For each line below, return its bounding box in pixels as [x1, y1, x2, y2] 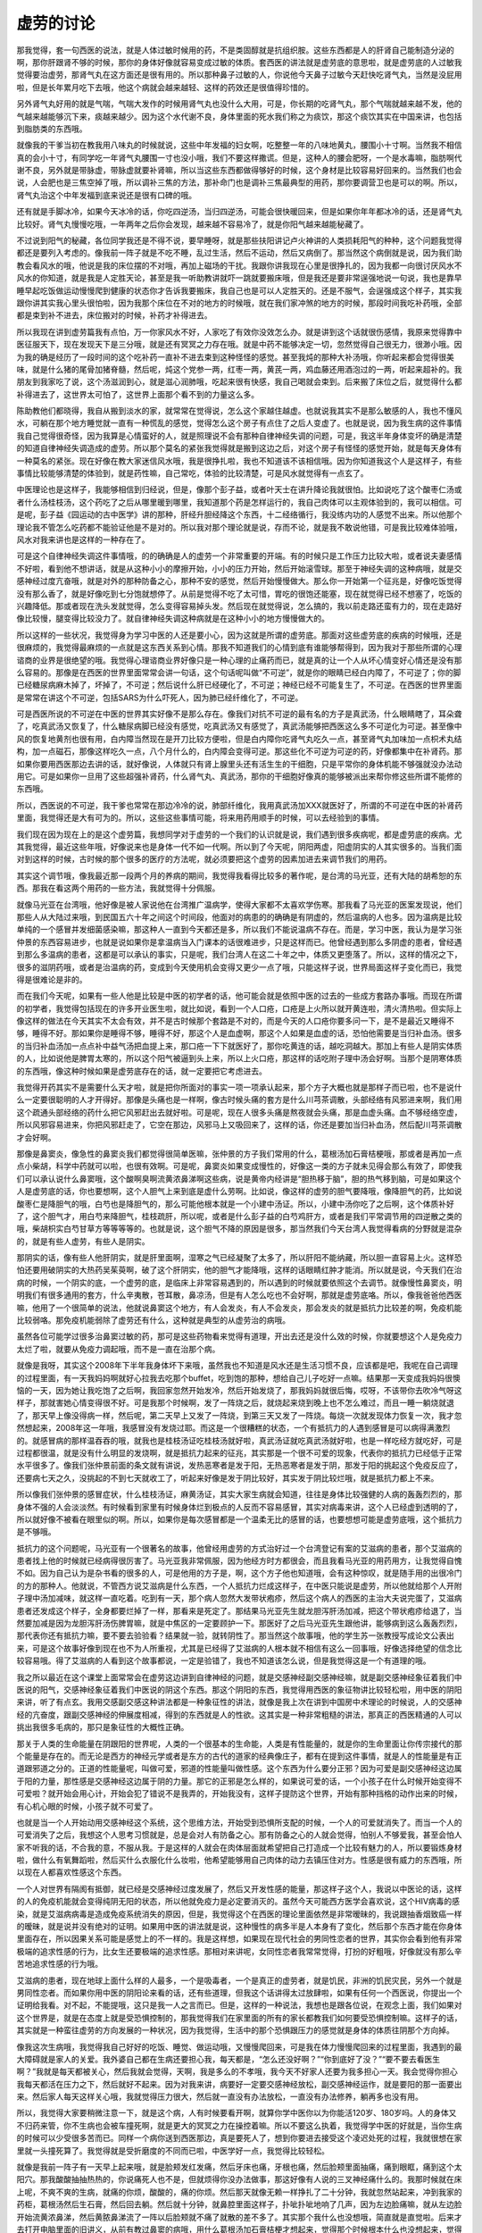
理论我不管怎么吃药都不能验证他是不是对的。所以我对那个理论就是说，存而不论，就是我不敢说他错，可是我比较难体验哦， [16, 522, 462, 532]
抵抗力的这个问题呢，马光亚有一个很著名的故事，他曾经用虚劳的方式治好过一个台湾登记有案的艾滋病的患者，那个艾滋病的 [16, 1543, 462, 1553]
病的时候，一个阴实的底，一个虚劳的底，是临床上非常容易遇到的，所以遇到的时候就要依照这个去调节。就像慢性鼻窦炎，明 [16, 1277, 462, 1288]
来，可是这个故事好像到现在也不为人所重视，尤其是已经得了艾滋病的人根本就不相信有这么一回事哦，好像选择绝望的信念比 [16, 1643, 462, 1653]
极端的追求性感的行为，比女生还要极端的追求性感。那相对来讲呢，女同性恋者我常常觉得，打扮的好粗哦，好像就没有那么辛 [16, 1945, 462, 1956]
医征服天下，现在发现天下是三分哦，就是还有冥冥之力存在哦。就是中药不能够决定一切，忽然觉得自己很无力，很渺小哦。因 [16, 339, 462, 350]
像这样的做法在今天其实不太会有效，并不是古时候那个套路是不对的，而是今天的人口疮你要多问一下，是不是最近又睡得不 [16, 1016, 454, 1026]
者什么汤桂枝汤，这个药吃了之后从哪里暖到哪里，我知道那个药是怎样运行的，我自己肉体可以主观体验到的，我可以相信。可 [16, 497, 462, 507]
